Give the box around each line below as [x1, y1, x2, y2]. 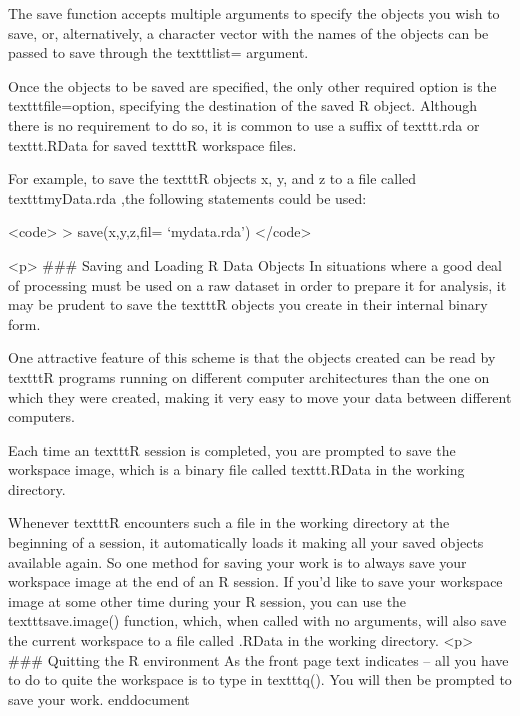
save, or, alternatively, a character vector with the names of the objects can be [8, 22, 489, 43]
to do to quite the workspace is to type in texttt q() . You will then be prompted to [8, 669, 512, 690]
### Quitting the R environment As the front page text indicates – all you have [8, 649, 509, 670]
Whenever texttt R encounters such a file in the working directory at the [8, 512, 450, 533]
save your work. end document [8, 688, 190, 709]
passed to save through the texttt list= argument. [8, 42, 309, 63]
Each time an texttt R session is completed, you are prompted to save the [8, 439, 456, 460]
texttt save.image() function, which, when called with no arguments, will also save [8, 610, 507, 631]
